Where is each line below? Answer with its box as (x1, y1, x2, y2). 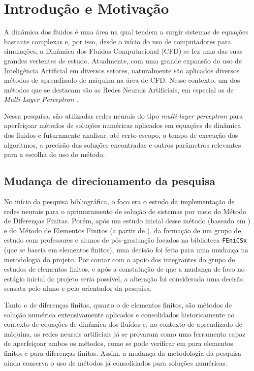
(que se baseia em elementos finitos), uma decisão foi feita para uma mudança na (4, 245, 249, 255)
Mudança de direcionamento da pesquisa (4, 173, 216, 188)
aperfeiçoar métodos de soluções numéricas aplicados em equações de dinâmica (4, 120, 241, 130)
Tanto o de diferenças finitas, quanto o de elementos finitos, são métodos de (4, 300, 232, 310)
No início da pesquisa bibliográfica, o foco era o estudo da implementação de (4, 196, 235, 207)
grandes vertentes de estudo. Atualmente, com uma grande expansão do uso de (4, 55, 242, 65)
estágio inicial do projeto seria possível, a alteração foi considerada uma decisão (4, 273, 244, 283)
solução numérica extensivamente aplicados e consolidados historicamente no (4, 309, 235, 319)
